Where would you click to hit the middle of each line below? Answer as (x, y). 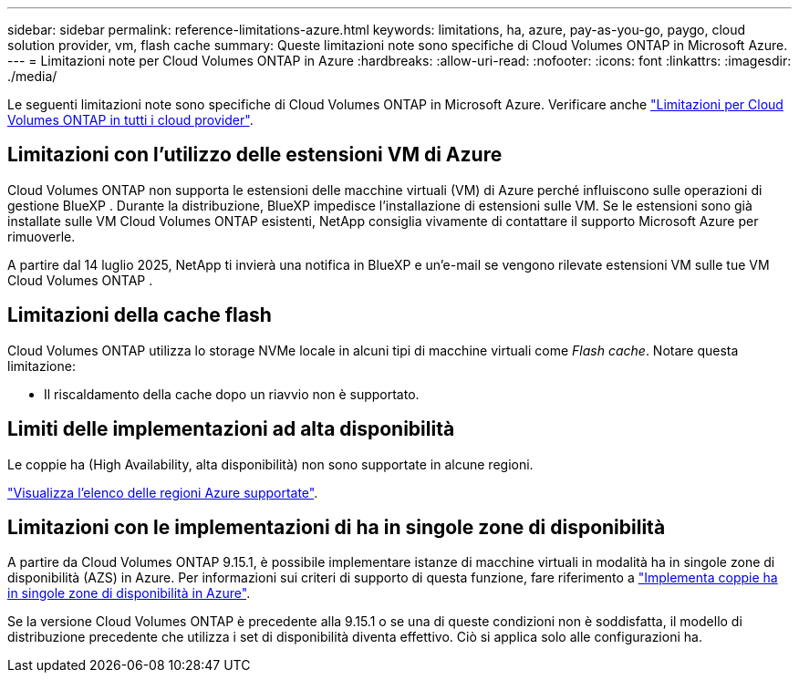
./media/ (32, 76)
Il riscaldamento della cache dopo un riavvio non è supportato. (232, 394)
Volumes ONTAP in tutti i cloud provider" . (130, 120)
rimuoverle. (42, 236)
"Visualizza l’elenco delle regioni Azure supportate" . (163, 492)
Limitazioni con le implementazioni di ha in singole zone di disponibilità (337, 527)
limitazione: (42, 366)
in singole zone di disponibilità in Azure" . (129, 593)
